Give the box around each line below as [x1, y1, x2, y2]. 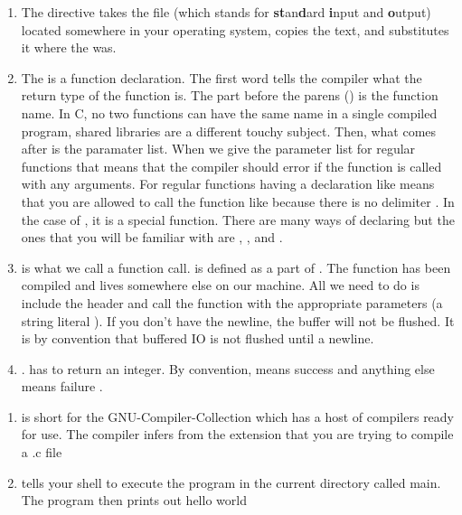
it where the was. [21, 38, 117, 57]
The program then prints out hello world [21, 491, 247, 510]
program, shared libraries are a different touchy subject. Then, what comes [21, 121, 437, 140]
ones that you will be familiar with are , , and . [21, 228, 283, 247]
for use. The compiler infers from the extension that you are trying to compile [21, 425, 454, 444]
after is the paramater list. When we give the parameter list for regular [21, 139, 416, 158]
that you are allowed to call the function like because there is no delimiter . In [21, 192, 455, 211]
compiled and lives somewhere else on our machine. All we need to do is [21, 276, 420, 295]
